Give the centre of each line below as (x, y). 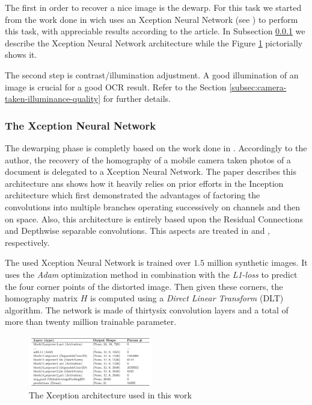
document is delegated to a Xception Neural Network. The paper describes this (151, 171)
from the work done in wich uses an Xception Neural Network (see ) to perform (151, 19)
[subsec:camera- (258, 86)
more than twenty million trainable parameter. (91, 322)
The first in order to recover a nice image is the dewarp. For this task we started (153, 7)
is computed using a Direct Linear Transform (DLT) (187, 298)
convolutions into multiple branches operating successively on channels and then (152, 206)
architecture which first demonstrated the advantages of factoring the (133, 195)
